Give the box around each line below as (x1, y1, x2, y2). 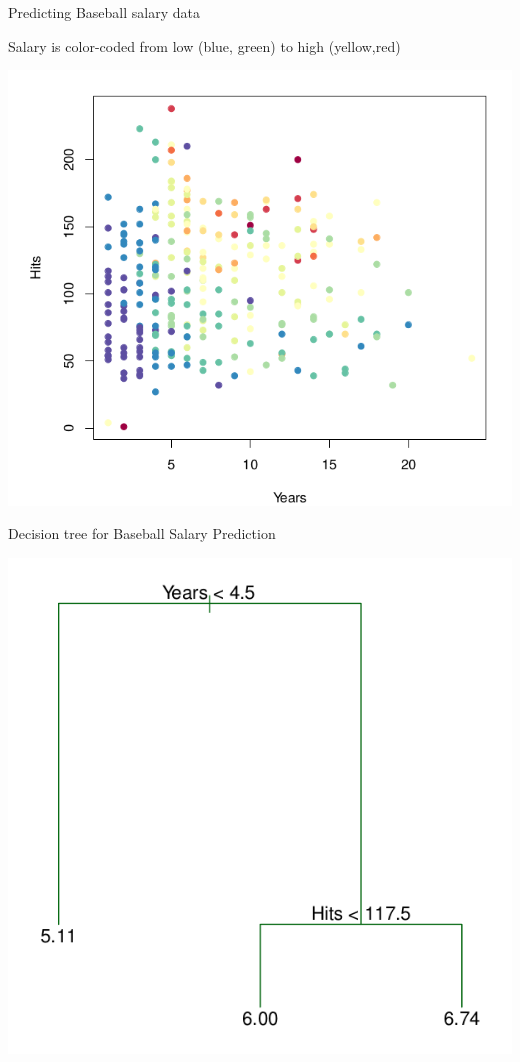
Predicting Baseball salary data (8, 2, 200, 22)
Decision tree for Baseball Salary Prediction (8, 523, 276, 544)
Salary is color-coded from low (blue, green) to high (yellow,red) (8, 35, 401, 56)
